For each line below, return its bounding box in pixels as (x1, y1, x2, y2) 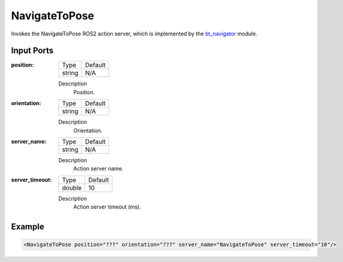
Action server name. (73, 165, 124, 172)
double (62, 183, 82, 192)
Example (11, 222, 44, 231)
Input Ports (11, 46, 54, 56)
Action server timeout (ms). (73, 203, 141, 210)
